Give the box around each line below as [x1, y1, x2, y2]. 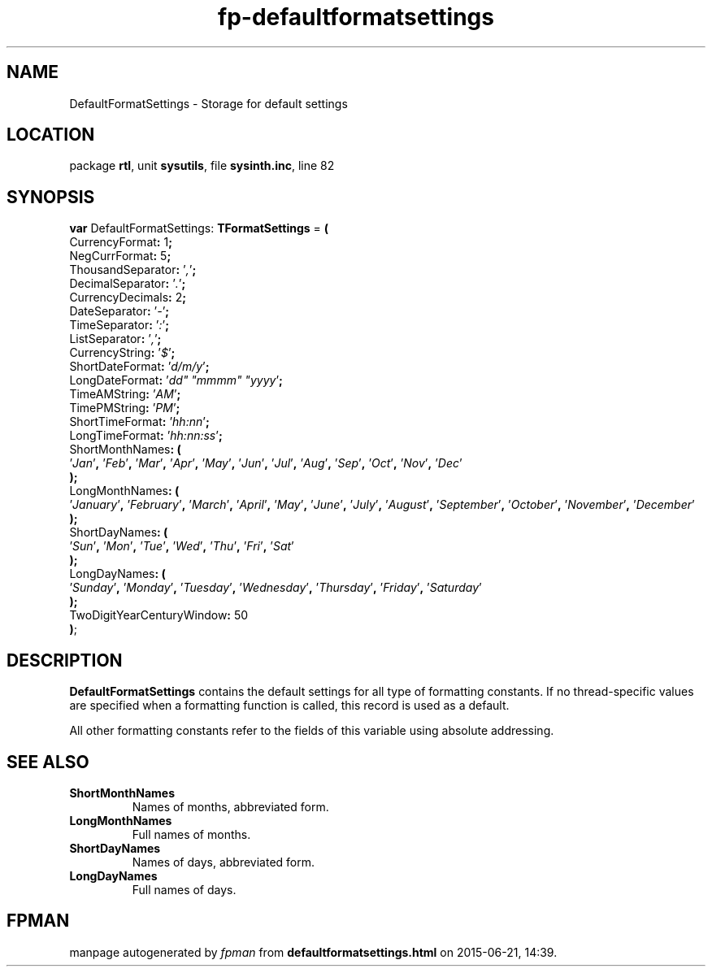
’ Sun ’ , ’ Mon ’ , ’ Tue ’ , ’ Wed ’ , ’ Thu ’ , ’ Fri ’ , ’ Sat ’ [69, 539, 294, 554]
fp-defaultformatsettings [218, 3, 494, 31]
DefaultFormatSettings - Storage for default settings [69, 96, 348, 111]
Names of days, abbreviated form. [132, 854, 315, 869]
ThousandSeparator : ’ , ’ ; [69, 263, 197, 277]
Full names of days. [132, 882, 237, 897]
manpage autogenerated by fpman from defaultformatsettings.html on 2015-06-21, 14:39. [69, 945, 558, 959]
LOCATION [7, 124, 95, 146]
